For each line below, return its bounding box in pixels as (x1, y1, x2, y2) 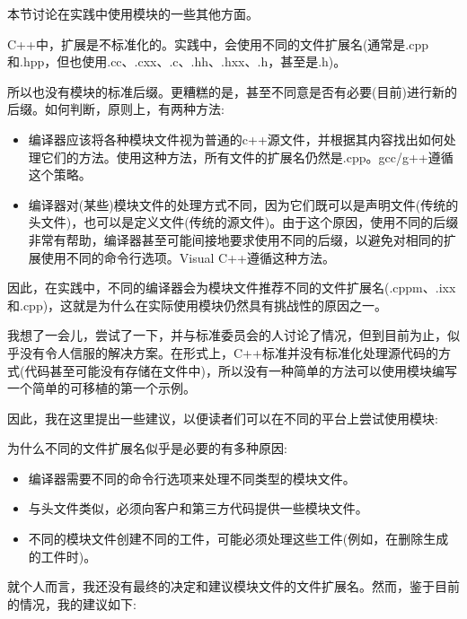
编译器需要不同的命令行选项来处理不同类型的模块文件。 (28, 468, 356, 487)
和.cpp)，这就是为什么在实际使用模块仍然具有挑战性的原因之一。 (7, 295, 388, 314)
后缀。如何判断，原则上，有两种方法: (7, 100, 225, 118)
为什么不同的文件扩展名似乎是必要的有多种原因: (7, 439, 287, 458)
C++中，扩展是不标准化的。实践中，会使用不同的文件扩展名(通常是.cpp (7, 34, 429, 53)
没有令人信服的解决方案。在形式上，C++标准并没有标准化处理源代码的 (19, 343, 438, 362)
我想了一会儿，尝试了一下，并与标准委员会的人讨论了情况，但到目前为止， (7, 326, 447, 344)
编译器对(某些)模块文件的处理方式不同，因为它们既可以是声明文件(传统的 (28, 195, 459, 214)
